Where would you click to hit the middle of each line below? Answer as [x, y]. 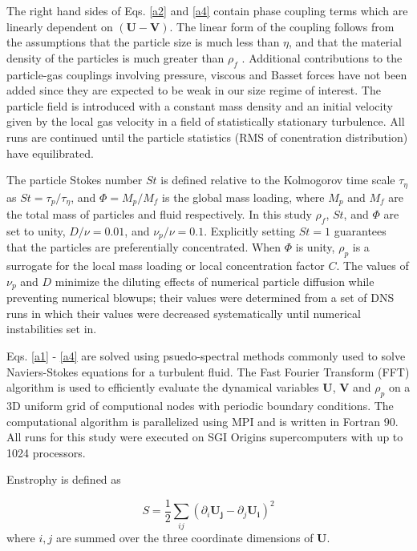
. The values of [372, 265]
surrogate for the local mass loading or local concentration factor [166, 265]
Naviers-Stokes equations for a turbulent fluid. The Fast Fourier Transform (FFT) [208, 371]
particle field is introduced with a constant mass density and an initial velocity [200, 105]
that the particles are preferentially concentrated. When [144, 247]
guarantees [360, 230]
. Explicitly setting [250, 230]
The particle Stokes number [75, 180]
